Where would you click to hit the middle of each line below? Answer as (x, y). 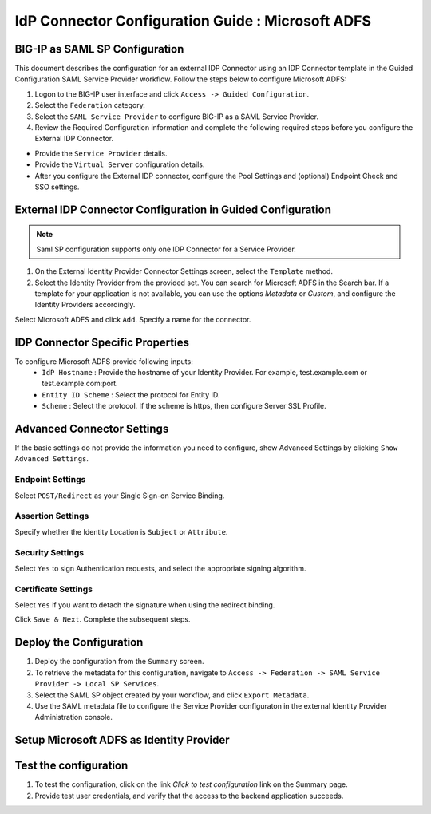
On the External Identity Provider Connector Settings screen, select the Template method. (184, 271)
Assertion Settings (52, 516)
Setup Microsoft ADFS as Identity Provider (123, 740)
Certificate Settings (54, 589)
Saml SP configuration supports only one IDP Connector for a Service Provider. (166, 249)
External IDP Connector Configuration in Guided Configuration (173, 209)
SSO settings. (57, 187)
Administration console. (74, 717)
